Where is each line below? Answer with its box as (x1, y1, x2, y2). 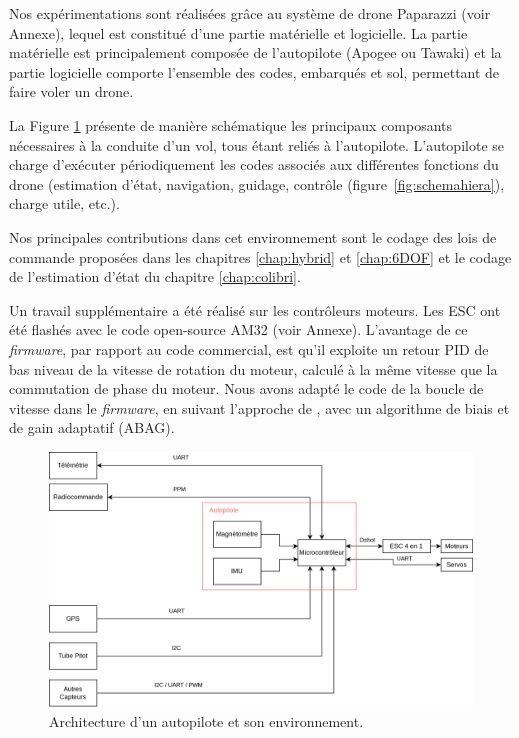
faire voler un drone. (9, 81, 134, 102)
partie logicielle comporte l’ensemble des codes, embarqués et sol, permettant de (9, 61, 500, 82)
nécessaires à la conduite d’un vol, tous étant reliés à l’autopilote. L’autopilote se (9, 134, 504, 155)
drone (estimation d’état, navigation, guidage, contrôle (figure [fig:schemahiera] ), (9, 173, 505, 194)
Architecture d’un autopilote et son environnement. (49, 710, 364, 731)
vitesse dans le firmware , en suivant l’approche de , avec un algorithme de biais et (9, 397, 510, 418)
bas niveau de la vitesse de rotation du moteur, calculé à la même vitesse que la (9, 358, 498, 379)
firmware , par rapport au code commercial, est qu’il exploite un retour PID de (9, 338, 489, 359)
